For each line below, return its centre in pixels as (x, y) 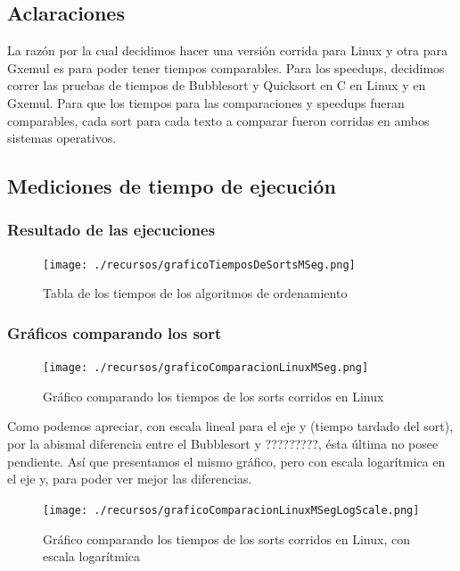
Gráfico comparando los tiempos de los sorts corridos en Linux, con (226, 538)
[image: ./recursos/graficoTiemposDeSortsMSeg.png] (199, 265)
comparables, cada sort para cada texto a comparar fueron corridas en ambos (218, 120)
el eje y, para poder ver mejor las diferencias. (130, 479)
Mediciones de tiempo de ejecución (172, 186)
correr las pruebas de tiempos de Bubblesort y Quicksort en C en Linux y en (217, 85)
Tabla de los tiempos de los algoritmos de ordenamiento (195, 293)
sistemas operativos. (62, 138)
